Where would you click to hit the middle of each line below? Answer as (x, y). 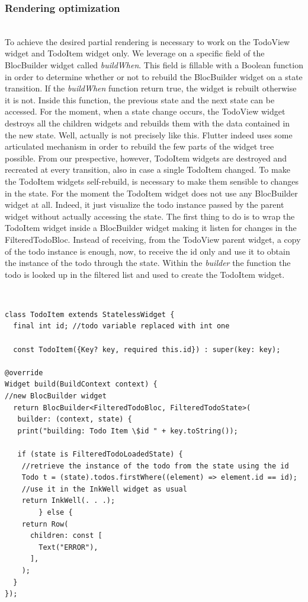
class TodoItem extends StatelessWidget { (90, 314)
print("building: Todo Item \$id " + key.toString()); (128, 431)
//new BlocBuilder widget (56, 396)
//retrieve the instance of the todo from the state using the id (155, 466)
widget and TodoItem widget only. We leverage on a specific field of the (135, 53)
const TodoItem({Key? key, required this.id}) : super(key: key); (147, 349)
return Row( (45, 524)
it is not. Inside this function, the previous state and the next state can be (140, 99)
